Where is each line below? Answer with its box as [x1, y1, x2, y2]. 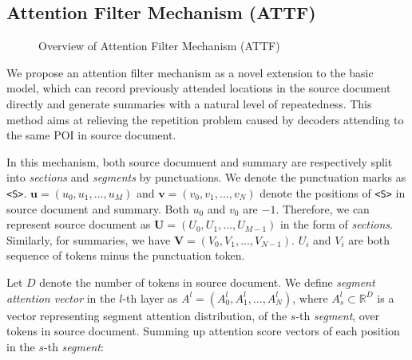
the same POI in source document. [6, 127, 176, 143]
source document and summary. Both [6, 200, 189, 217]
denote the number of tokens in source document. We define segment [39, 273, 375, 290]
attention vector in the [6, 289, 116, 306]
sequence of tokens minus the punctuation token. [6, 247, 245, 264]
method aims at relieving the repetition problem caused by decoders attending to [6, 111, 404, 127]
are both [348, 231, 390, 248]
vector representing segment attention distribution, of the [6, 307, 287, 323]
